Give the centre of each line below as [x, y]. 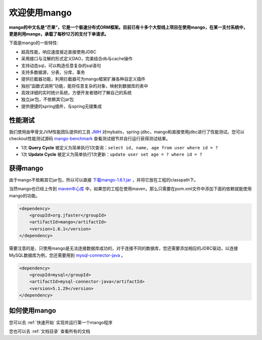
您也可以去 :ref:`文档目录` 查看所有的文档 [50, 331]
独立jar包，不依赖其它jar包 [48, 99]
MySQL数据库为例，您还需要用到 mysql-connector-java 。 [67, 255]
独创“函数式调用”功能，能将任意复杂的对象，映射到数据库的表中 [85, 86]
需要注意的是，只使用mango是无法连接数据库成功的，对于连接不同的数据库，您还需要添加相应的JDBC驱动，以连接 [123, 249]
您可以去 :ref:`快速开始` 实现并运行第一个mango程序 [61, 322]
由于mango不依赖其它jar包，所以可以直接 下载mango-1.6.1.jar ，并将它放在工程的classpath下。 [104, 179]
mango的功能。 [25, 196]
